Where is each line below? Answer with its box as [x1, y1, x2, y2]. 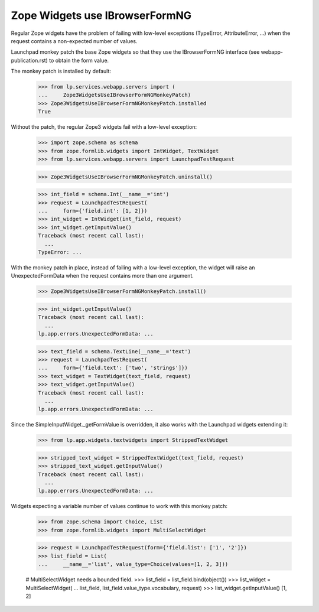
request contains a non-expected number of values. [11, 37, 138, 44]
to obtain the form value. [49, 57, 109, 64]
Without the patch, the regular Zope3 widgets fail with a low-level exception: [11, 123, 197, 131]
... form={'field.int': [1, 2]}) [38, 207, 148, 214]
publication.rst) [11, 57, 48, 64]
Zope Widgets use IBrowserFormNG [11, 9, 192, 22]
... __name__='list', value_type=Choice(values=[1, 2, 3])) [38, 561, 229, 568]
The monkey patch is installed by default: [11, 68, 112, 75]
